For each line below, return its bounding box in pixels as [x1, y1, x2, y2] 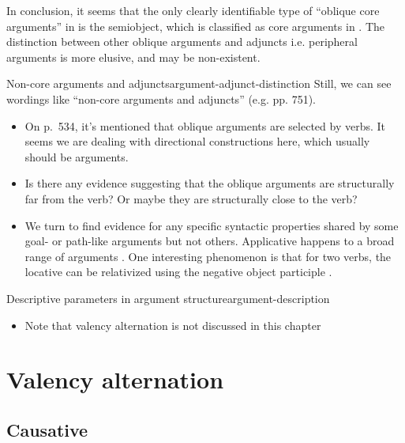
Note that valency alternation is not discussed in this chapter [24, 316, 321, 333]
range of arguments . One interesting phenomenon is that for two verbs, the [24, 248, 392, 264]
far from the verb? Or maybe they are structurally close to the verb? [24, 190, 358, 206]
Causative [6, 417, 88, 441]
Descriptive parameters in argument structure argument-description [6, 290, 330, 306]
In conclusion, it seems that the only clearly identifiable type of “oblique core [6, 2, 380, 18]
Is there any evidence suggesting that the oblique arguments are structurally [24, 175, 395, 191]
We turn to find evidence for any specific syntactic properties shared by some [24, 217, 399, 233]
